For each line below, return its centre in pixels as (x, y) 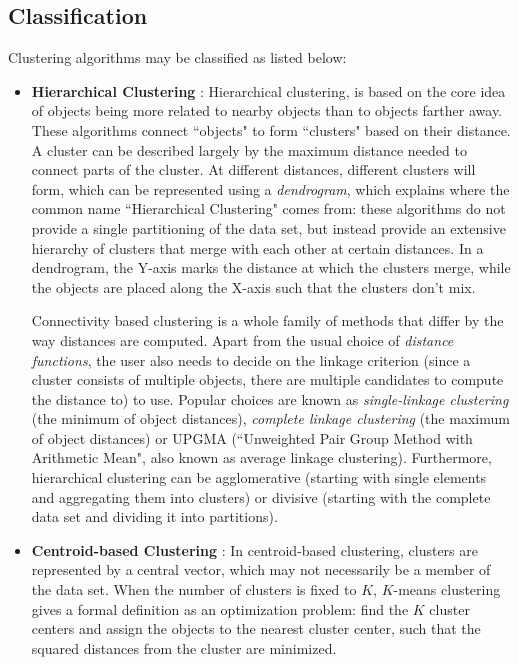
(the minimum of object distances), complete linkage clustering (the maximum (270, 418)
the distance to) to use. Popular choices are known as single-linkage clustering (270, 398)
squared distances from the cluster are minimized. (184, 647)
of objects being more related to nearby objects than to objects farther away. (266, 110)
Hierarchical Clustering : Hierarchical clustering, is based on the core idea (268, 90)
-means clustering (447, 589)
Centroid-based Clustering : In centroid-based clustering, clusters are (254, 549)
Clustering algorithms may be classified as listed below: (177, 57)
